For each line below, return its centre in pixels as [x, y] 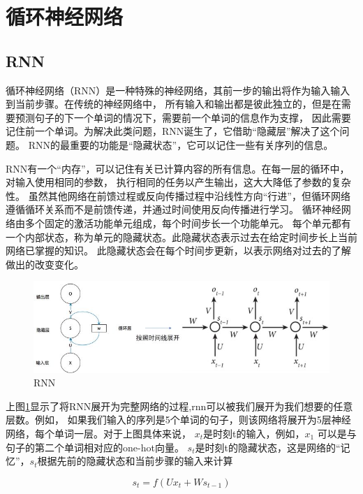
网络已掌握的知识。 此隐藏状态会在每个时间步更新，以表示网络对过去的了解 [178, 250]
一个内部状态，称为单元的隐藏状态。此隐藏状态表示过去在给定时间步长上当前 [181, 237]
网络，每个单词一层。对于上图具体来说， [98, 433]
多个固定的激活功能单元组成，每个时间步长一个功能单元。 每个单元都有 [188, 223]
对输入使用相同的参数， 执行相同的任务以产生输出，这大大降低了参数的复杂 [178, 182]
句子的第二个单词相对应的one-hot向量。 [95, 447]
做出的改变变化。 [45, 264]
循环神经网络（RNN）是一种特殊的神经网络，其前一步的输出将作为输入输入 [178, 90]
